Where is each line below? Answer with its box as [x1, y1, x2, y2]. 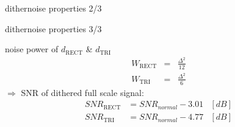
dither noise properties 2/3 [5, 2, 102, 14]
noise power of [5, 43, 59, 55]
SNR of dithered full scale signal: [21, 86, 144, 98]
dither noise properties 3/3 [5, 22, 102, 35]
